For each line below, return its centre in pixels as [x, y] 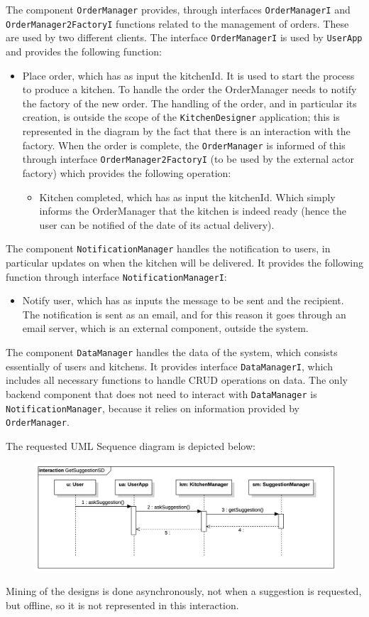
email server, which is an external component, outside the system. [165, 328]
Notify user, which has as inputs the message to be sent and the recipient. [183, 300]
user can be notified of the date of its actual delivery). [157, 224]
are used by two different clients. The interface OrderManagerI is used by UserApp [184, 37]
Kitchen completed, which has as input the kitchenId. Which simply [187, 197]
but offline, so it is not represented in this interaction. [122, 605]
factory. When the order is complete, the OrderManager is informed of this [184, 145]
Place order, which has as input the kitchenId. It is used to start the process [188, 75]
